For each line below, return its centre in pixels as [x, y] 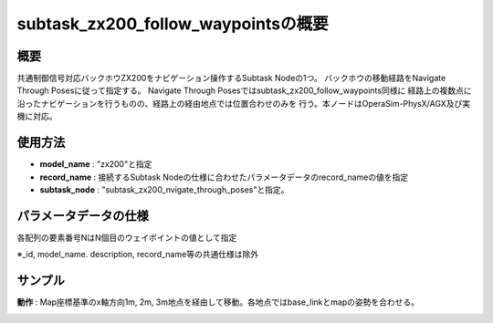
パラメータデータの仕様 [83, 216]
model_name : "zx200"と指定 [96, 164]
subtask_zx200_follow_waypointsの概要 [173, 24]
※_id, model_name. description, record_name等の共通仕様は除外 [138, 255]
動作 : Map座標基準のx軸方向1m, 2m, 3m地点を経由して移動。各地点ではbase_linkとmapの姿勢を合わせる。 [218, 302]
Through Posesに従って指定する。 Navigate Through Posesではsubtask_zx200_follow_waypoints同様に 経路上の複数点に [244, 90]
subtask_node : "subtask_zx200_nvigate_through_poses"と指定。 [164, 189]
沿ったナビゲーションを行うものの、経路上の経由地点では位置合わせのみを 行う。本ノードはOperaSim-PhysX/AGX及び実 [244, 103]
